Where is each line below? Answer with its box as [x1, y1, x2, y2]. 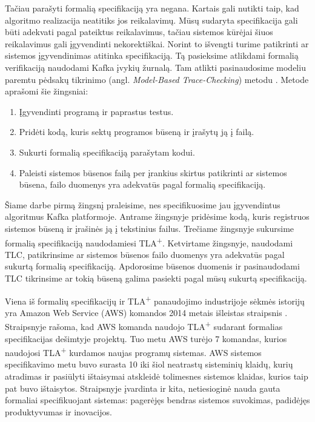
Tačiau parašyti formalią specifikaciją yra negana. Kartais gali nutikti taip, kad [5, 2, 299, 14]
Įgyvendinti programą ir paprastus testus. [19, 105, 174, 117]
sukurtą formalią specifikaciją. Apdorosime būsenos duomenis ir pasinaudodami [5, 260, 300, 272]
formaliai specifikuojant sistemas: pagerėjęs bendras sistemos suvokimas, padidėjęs [5, 394, 310, 406]
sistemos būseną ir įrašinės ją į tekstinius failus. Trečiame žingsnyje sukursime [5, 222, 294, 234]
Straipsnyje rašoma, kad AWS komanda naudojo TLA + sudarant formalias [5, 318, 283, 333]
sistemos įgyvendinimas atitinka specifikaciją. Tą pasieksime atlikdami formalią [5, 49, 299, 62]
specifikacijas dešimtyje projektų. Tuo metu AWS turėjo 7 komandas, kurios [5, 332, 287, 345]
